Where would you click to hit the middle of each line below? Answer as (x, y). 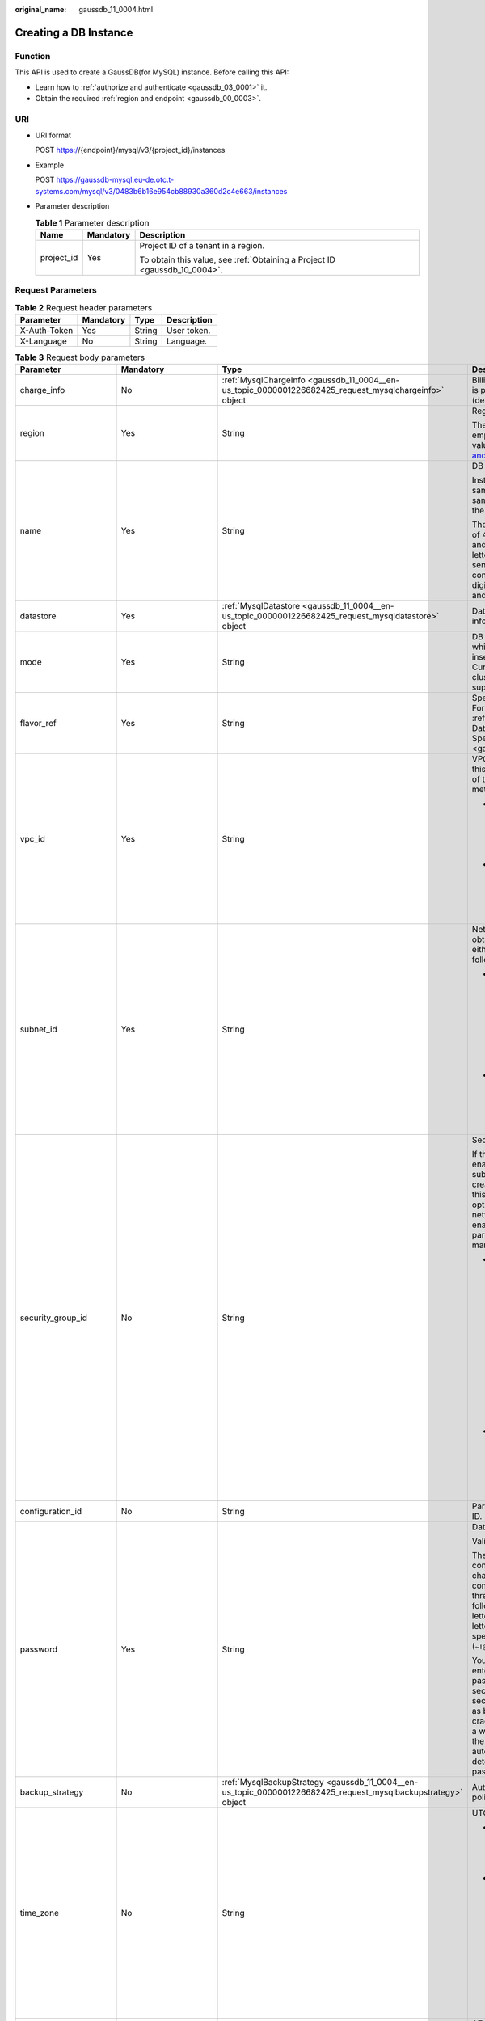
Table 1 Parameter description (92, 222)
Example (50, 165)
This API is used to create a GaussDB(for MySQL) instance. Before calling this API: (152, 72)
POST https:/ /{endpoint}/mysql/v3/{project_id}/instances (130, 150)
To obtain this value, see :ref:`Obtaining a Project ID (237, 259)
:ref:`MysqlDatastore (261, 606)
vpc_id (33, 839)
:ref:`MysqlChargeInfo (264, 380)
